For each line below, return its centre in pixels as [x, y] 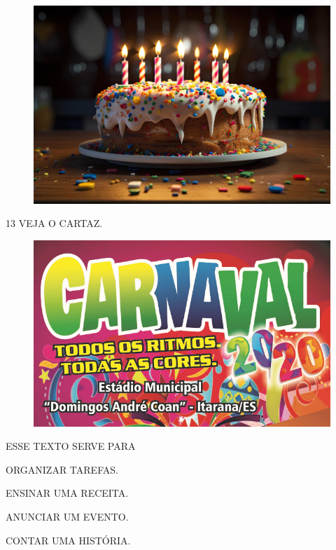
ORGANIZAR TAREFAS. [62, 469]
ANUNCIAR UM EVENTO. [67, 517]
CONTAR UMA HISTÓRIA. [68, 540]
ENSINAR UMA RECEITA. [67, 493]
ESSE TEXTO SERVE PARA [71, 446]
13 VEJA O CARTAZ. [54, 223]
